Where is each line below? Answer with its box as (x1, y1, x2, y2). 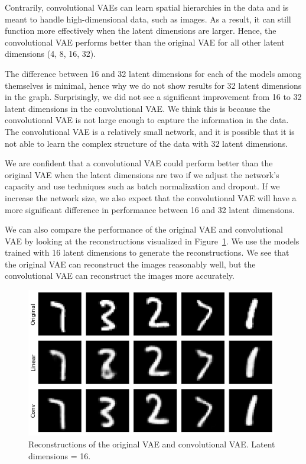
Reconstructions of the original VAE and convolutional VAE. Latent (28, 437, 275, 450)
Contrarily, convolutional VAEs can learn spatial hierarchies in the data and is (5, 1, 289, 13)
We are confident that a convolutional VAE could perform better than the (5, 157, 273, 169)
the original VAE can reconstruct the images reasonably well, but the (5, 257, 256, 270)
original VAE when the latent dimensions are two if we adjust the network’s (5, 168, 279, 181)
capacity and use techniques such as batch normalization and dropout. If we (5, 180, 280, 192)
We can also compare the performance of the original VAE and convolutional (5, 223, 284, 236)
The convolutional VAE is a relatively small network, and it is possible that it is (5, 125, 295, 137)
